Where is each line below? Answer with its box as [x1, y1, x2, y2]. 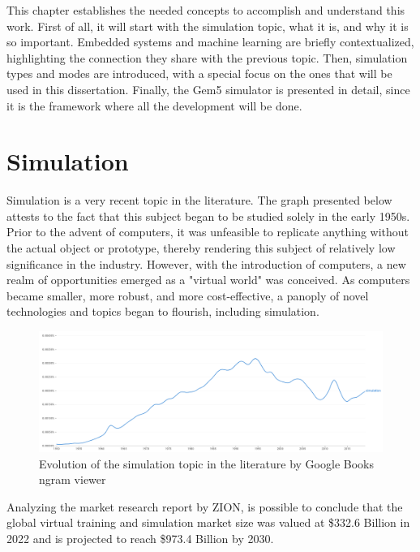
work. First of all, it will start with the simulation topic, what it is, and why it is [6, 17, 409, 34]
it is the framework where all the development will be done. [6, 97, 302, 114]
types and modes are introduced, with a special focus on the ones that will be [6, 65, 392, 82]
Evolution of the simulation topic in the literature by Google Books [39, 455, 374, 472]
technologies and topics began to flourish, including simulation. [6, 303, 319, 320]
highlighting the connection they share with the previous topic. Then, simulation [6, 49, 408, 66]
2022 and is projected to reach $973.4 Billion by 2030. [6, 530, 274, 547]
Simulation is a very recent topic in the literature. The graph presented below [6, 192, 392, 209]
